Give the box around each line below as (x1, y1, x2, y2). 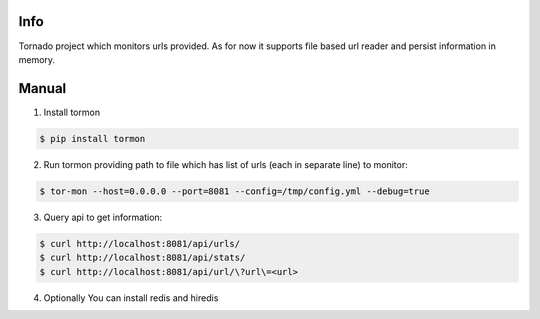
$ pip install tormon (39, 133, 146, 144)
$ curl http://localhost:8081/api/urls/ (39, 238, 240, 249)
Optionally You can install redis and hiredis (43, 291, 219, 304)
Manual (18, 80, 67, 97)
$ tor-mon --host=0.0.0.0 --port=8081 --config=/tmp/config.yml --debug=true (39, 185, 430, 197)
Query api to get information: (43, 211, 163, 223)
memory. (18, 53, 55, 65)
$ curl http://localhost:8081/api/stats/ (39, 252, 246, 264)
